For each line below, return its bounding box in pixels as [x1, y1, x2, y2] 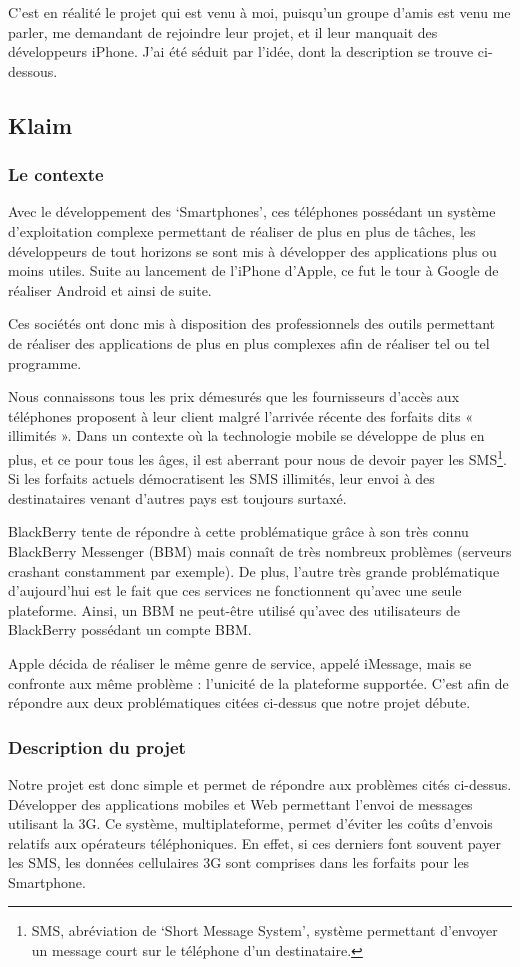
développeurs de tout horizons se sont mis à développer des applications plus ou [8, 240, 497, 261]
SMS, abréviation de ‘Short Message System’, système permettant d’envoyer [31, 920, 498, 941]
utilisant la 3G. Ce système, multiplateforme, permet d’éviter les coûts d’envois [8, 813, 493, 834]
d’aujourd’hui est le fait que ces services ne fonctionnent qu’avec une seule [8, 580, 462, 601]
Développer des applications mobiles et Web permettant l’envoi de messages [8, 793, 473, 814]
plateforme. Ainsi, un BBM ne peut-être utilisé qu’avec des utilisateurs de [8, 599, 460, 620]
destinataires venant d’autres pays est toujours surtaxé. [8, 487, 347, 508]
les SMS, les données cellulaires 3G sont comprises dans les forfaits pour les [8, 852, 470, 873]
